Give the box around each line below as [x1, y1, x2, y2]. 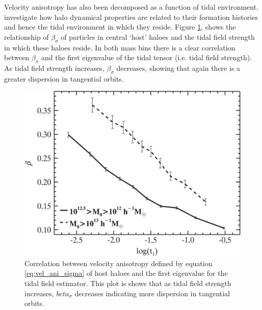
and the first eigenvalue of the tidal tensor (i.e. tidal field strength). [41, 52, 252, 63]
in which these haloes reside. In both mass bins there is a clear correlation [4, 42, 235, 53]
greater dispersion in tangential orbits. [4, 73, 124, 84]
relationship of [4, 31, 49, 42]
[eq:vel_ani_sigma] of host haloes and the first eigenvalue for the [24, 268, 228, 278]
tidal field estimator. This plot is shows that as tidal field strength [24, 278, 231, 289]
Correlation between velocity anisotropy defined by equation [24, 257, 213, 268]
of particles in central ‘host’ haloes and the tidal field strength [61, 31, 255, 42]
